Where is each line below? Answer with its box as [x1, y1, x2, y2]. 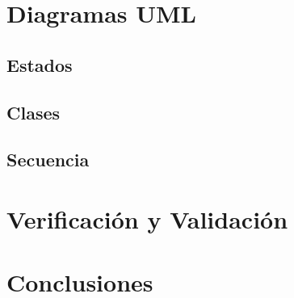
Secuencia [6, 147, 90, 172]
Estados [6, 52, 73, 77]
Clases [6, 99, 61, 124]
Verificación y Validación [6, 202, 288, 235]
